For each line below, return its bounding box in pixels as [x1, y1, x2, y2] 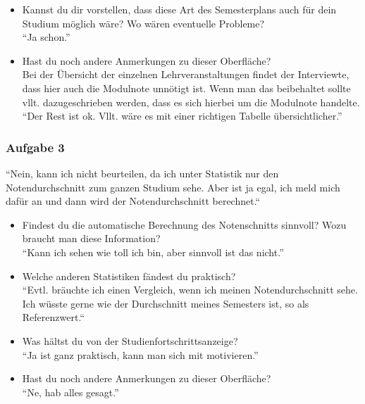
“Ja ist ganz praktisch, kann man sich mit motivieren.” [22, 347, 259, 362]
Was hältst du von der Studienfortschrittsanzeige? [22, 333, 238, 348]
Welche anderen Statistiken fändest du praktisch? [22, 268, 236, 283]
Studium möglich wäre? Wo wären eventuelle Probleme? [22, 15, 265, 30]
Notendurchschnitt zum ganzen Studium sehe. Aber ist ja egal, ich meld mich [6, 179, 340, 194]
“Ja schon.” [22, 30, 70, 44]
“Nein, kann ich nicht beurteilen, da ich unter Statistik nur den [6, 165, 279, 180]
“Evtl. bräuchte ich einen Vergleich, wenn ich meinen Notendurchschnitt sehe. [22, 282, 358, 297]
